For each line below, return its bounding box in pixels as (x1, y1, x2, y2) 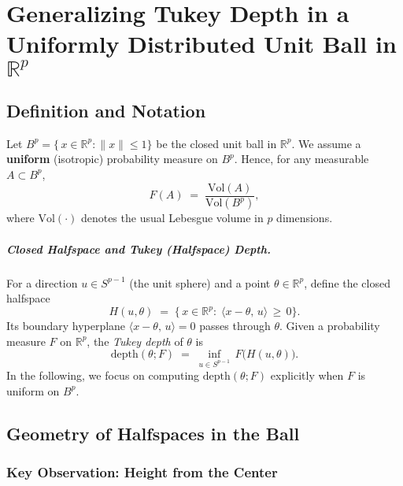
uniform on (6, 382, 60, 399)
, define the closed (304, 274, 390, 291)
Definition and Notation (6, 98, 206, 122)
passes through (199, 317, 271, 334)
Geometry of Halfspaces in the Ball (6, 421, 300, 445)
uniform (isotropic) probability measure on (6, 150, 218, 167)
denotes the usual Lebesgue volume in (80, 210, 264, 226)
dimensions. (276, 210, 333, 226)
